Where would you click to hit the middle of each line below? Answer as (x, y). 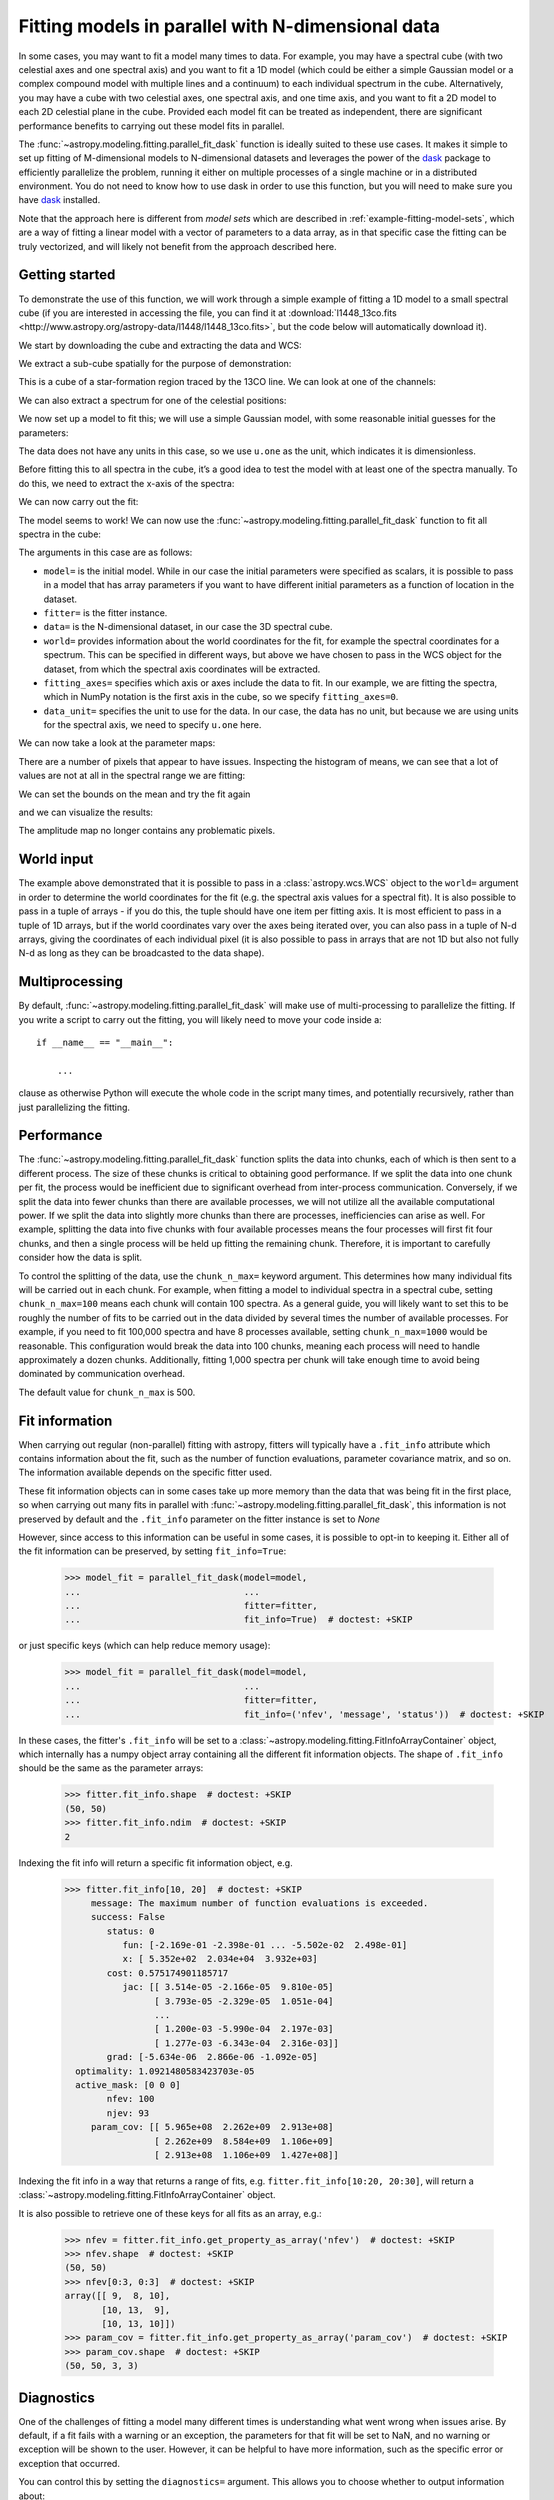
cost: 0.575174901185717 (167, 1973)
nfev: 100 (130, 2099)
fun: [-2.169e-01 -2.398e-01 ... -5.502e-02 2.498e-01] (265, 1945)
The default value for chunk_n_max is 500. (107, 1392)
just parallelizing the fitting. (74, 1107)
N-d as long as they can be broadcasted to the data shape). (141, 953)
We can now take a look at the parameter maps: (117, 743)
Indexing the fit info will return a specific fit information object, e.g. (156, 1862)
